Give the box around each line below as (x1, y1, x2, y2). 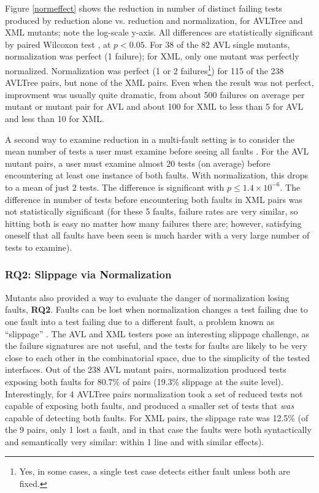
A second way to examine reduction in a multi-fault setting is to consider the (5, 132, 295, 145)
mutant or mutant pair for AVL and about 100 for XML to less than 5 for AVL (5, 100, 304, 113)
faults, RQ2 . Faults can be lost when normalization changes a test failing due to (5, 303, 308, 316)
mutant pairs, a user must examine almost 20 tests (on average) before (5, 156, 271, 169)
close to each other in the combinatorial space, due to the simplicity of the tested (5, 351, 310, 364)
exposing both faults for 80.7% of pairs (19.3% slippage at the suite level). (5, 375, 283, 388)
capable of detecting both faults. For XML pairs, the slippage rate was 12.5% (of (5, 411, 309, 424)
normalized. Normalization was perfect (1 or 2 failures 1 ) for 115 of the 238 (5, 62, 284, 77)
